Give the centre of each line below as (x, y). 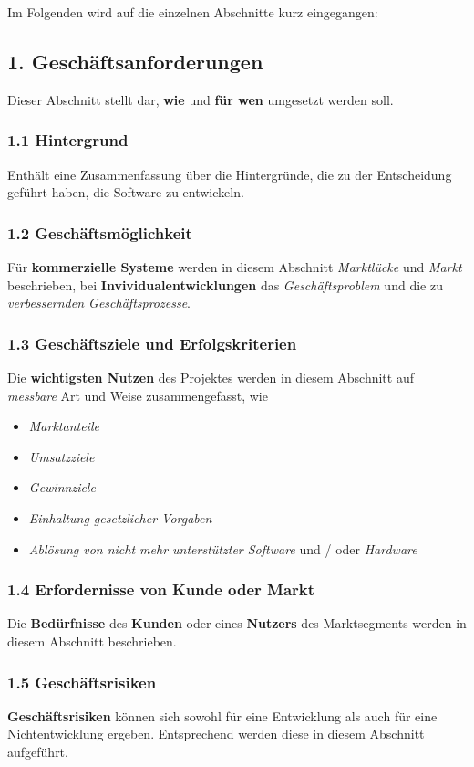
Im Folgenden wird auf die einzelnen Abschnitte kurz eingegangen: (193, 12)
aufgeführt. (38, 751)
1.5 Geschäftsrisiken (82, 682)
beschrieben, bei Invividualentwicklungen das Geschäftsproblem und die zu (225, 284)
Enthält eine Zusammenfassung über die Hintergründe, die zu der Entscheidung (230, 174)
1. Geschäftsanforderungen (135, 61)
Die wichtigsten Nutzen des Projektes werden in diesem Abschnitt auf (211, 378)
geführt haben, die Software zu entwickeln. (126, 192)
